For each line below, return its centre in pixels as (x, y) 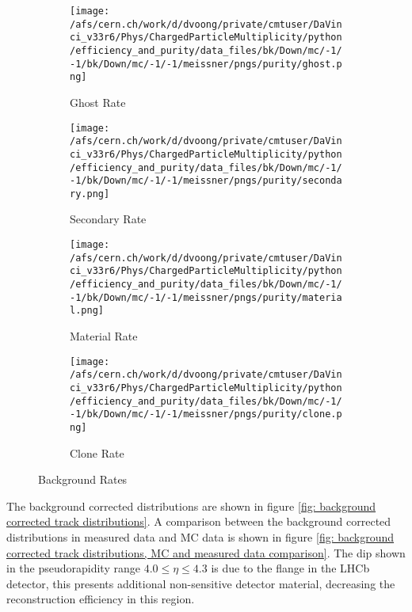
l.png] (87, 311)
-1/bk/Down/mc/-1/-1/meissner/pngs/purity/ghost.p (206, 64)
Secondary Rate (108, 219)
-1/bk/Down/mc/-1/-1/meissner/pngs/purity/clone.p (206, 414)
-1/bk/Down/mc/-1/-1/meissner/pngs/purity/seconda (206, 181)
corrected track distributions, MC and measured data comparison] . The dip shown (206, 552)
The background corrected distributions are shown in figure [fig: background (191, 506)
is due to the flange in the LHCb (290, 568)
